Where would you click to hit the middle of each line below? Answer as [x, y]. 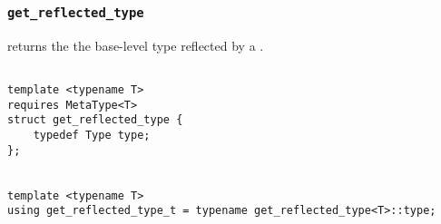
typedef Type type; [92, 135]
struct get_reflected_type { [95, 120]
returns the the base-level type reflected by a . [136, 45]
